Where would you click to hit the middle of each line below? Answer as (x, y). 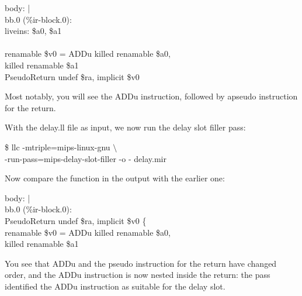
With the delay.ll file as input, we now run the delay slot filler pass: (125, 127)
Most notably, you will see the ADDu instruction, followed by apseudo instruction (151, 96)
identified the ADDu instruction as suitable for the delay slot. (115, 286)
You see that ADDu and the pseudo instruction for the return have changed (141, 263)
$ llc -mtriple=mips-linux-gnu (58, 147)
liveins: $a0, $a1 (33, 31)
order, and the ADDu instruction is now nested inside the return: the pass (138, 275)
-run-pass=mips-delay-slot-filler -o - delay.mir (86, 158)
